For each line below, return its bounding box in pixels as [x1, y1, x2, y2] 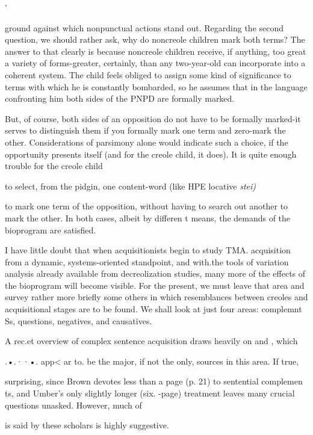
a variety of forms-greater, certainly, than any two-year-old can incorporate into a [5, 57, 306, 69]
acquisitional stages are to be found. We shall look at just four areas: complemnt [5, 303, 302, 315]
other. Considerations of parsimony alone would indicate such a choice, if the [5, 135, 288, 148]
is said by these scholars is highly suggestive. [5, 419, 169, 431]
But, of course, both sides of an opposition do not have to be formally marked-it [5, 112, 301, 125]
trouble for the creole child [5, 159, 103, 172]
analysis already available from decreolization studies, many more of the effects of [5, 267, 306, 280]
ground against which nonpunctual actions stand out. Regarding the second [5, 21, 284, 34]
